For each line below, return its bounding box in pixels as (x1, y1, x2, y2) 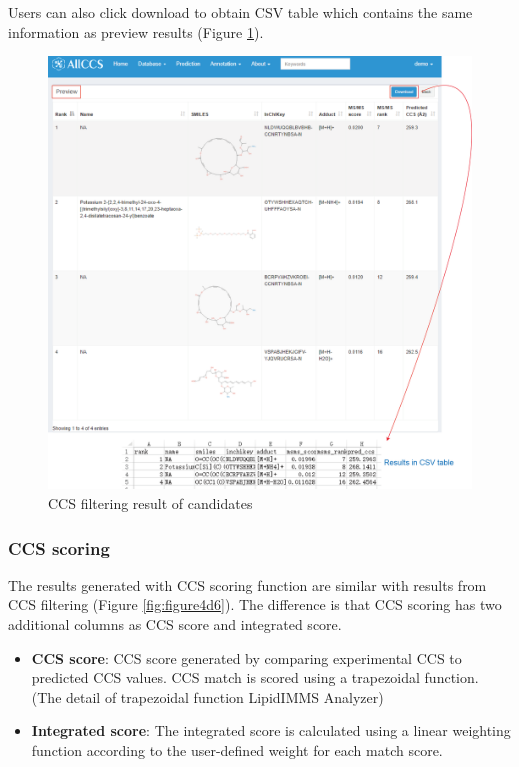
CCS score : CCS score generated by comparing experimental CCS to (31, 647, 462, 668)
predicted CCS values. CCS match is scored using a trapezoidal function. (31, 667, 479, 688)
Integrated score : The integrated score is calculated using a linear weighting (31, 720, 511, 741)
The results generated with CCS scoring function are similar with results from (8, 574, 487, 595)
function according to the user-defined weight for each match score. (31, 740, 443, 761)
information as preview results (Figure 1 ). (8, 21, 264, 42)
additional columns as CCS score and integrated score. (8, 614, 342, 635)
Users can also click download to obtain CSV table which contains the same (8, 2, 473, 22)
